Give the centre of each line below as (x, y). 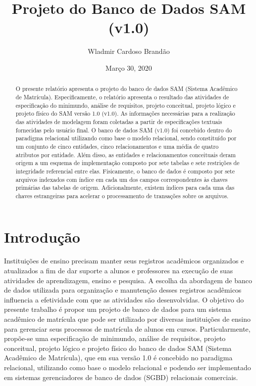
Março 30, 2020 (129, 67)
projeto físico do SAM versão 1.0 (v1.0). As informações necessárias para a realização (125, 113)
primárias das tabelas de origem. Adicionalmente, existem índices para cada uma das (125, 188)
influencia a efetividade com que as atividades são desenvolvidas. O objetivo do (124, 299)
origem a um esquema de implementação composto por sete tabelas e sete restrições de (128, 163)
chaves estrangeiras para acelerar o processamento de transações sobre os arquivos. (122, 195)
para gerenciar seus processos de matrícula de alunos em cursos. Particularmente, (127, 328)
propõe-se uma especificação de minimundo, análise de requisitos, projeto (115, 338)
